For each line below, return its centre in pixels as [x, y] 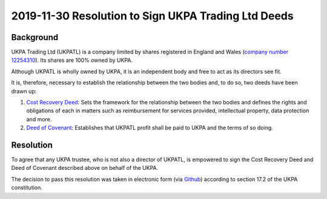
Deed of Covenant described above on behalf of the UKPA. [85, 168]
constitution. [27, 187]
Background [35, 37]
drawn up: [24, 91]
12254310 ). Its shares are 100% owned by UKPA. [72, 60]
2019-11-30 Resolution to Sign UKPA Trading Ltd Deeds [152, 16]
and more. [39, 119]
